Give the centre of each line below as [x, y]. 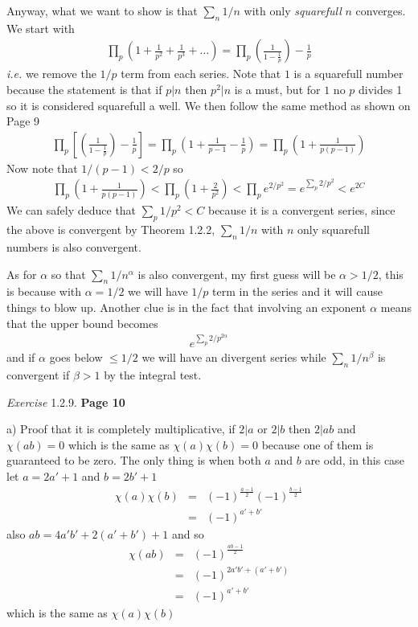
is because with [44, 291]
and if [21, 357]
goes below [76, 357]
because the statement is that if [84, 90]
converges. [381, 10]
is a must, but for [277, 90]
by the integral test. [153, 375]
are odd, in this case [354, 460]
